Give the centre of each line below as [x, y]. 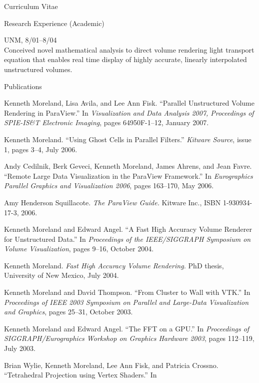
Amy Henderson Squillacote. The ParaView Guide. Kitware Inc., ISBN [112, 202]
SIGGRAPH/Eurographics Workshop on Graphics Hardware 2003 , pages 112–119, [129, 338]
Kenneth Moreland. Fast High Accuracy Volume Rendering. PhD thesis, [114, 265]
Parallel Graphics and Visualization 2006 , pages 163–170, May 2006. [109, 185]
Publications [23, 86]
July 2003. [20, 348]
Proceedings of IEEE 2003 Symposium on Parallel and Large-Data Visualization [126, 302]
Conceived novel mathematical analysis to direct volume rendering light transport [129, 49]
